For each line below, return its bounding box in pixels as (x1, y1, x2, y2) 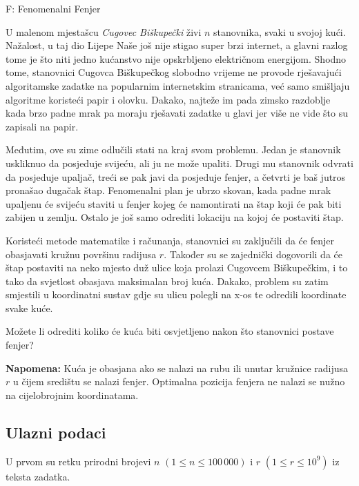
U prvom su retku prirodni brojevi (6, 454, 151, 468)
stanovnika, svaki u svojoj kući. (213, 24, 346, 39)
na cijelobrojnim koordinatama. (6, 387, 139, 402)
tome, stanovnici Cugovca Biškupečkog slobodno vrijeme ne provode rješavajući (6, 65, 342, 79)
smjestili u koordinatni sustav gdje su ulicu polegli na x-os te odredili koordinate (6, 287, 347, 302)
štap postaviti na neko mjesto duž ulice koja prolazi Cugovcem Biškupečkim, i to (6, 260, 348, 275)
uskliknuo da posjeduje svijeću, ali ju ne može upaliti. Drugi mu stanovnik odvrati (6, 155, 353, 170)
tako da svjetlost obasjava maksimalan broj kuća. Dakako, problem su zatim (6, 273, 329, 288)
